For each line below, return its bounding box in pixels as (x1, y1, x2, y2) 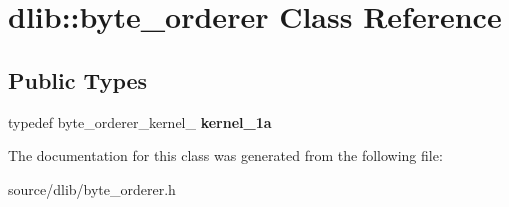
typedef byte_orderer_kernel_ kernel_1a (8, 111, 272, 132)
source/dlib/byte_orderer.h (8, 178, 176, 199)
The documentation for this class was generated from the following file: (8, 145, 443, 166)
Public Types (8, 64, 148, 95)
